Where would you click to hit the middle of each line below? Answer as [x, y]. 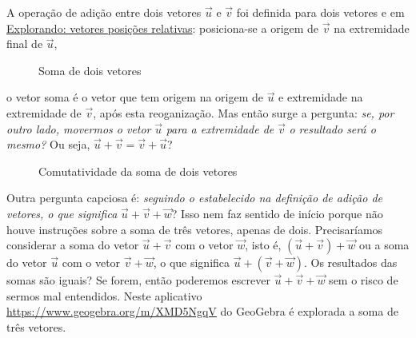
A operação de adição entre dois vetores [104, 12]
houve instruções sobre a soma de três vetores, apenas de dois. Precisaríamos [195, 229]
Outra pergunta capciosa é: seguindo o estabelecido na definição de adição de [195, 198]
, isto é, [263, 245]
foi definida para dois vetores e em [320, 12]
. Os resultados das [351, 262]
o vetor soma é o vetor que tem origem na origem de [135, 97]
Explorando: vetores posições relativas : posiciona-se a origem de [163, 28]
